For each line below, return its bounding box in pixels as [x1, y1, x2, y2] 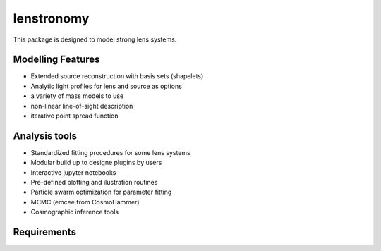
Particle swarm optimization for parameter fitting [30, 188, 172, 197]
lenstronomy [13, 11, 90, 26]
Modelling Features [13, 54, 100, 66]
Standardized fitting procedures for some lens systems [30, 148, 190, 157]
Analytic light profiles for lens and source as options [30, 82, 183, 90]
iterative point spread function [30, 111, 119, 120]
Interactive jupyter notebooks [30, 168, 116, 176]
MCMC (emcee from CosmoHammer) [30, 197, 140, 206]
